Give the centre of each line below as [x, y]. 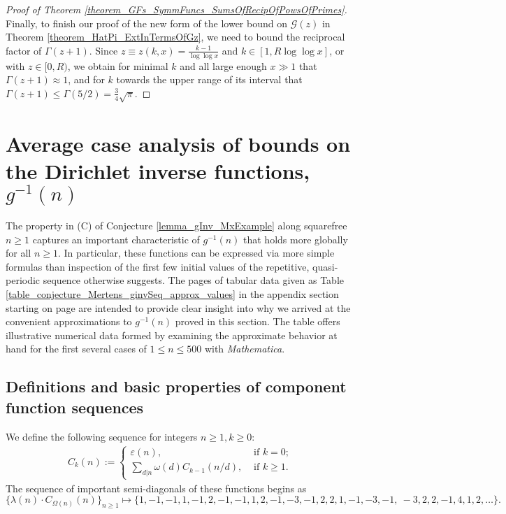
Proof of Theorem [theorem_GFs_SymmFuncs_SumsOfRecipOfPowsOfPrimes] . [176, 9]
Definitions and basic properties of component [176, 386]
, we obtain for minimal [118, 65]
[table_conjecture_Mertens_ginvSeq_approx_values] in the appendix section [172, 294]
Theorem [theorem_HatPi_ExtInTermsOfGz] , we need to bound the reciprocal [175, 37]
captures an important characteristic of [116, 239]
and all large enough [223, 65]
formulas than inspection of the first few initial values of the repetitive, [158, 266]
